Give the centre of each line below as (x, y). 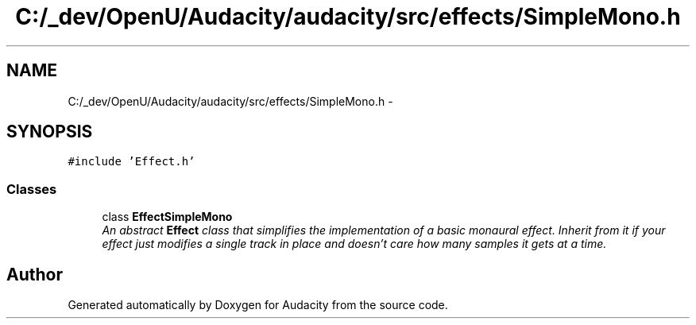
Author (35, 274)
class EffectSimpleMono (167, 217)
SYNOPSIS (50, 132)
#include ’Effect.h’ (131, 162)
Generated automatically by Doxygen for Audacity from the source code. (258, 305)
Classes (32, 189)
